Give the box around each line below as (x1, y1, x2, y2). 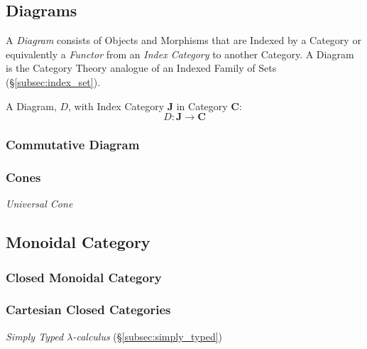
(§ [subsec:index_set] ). (6, 74, 101, 89)
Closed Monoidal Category (6, 268, 162, 286)
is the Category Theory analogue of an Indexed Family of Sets (6, 60, 277, 75)
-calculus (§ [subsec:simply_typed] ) (72, 328, 223, 343)
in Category (176, 98, 228, 113)
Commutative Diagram (6, 136, 140, 154)
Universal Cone (6, 196, 73, 211)
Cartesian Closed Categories (6, 301, 171, 318)
